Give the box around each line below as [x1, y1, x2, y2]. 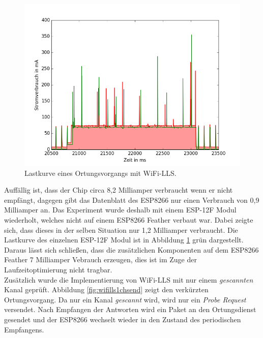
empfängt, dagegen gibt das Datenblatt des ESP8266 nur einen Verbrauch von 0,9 [4, 194, 259, 205]
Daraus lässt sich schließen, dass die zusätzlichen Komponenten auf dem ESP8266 [4, 244, 259, 255]
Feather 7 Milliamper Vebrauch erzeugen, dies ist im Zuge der [4, 254, 197, 265]
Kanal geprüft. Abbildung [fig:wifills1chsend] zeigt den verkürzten [4, 284, 209, 295]
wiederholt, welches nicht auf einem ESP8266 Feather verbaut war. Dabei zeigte [4, 214, 253, 225]
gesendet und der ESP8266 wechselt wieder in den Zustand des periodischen [4, 314, 241, 324]
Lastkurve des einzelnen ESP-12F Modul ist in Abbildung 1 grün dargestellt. [4, 234, 244, 245]
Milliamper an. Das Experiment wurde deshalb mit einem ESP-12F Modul [4, 204, 237, 215]
